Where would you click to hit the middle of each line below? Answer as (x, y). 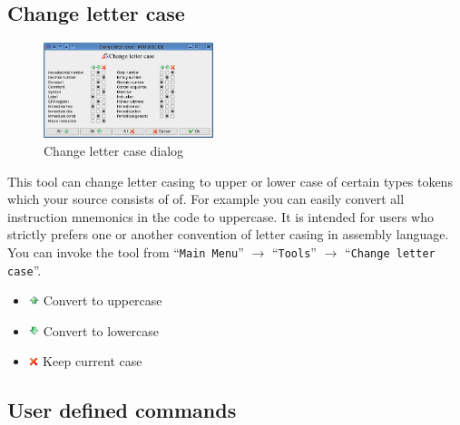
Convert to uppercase (103, 300)
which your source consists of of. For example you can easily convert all (206, 199)
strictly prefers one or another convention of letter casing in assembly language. (228, 234)
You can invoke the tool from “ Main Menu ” (126, 251)
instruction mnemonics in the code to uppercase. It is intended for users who (220, 216)
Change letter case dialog (114, 151)
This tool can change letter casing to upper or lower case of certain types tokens (230, 181)
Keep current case (93, 361)
